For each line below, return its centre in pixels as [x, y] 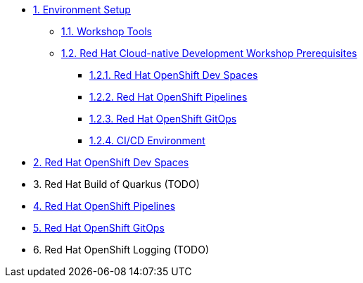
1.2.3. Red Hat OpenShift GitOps [163, 119]
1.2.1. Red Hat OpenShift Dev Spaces [174, 75]
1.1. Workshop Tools [107, 31]
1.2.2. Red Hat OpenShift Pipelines [168, 97]
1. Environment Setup [82, 10]
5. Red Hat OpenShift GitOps [99, 228]
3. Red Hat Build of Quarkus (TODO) [116, 184]
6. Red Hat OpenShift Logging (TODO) [121, 250]
